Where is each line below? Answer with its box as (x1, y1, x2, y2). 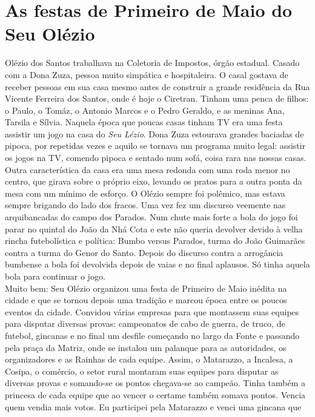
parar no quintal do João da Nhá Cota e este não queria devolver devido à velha (5, 222, 303, 235)
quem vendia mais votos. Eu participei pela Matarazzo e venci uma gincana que (5, 400, 302, 413)
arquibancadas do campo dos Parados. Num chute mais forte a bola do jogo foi (5, 211, 298, 223)
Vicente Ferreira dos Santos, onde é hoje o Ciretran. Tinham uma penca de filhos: (5, 92, 309, 105)
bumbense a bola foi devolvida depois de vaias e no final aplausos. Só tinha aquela (5, 258, 310, 271)
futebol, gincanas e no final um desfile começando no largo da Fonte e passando (5, 329, 300, 341)
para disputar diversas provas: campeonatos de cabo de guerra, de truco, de (5, 317, 285, 330)
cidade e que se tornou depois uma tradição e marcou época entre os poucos (5, 294, 287, 306)
